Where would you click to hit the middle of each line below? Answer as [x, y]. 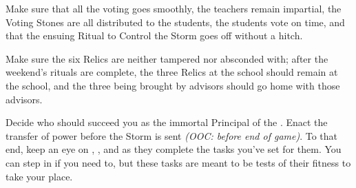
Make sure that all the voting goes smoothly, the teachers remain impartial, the [174, 8]
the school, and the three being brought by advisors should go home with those [173, 85]
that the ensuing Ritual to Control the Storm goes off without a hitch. [154, 35]
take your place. [39, 176]
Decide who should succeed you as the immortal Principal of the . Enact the [167, 122]
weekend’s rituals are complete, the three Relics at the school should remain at [172, 72]
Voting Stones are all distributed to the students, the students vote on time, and [175, 22]
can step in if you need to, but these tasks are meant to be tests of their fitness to [178, 162]
